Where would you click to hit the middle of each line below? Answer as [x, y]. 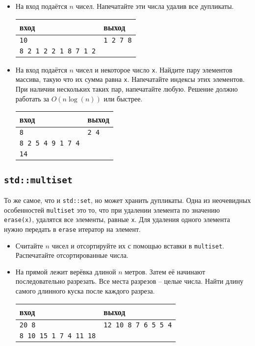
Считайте [29, 245]
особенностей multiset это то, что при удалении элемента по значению [112, 210]
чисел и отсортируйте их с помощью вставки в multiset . [138, 245]
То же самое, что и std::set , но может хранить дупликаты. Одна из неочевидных [127, 200]
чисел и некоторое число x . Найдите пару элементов [154, 69]
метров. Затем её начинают [165, 271]
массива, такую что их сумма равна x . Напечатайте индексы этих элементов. [130, 79]
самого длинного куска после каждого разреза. [85, 290]
